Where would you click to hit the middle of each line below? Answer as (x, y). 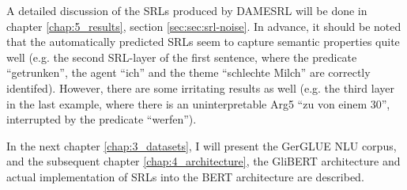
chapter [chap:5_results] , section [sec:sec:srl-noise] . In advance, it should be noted (204, 26)
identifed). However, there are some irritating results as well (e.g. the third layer (200, 87)
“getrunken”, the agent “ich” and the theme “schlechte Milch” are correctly (188, 72)
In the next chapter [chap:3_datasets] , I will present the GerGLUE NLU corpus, (202, 145)
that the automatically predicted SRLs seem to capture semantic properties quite (203, 42)
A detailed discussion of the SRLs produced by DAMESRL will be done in (187, 10)
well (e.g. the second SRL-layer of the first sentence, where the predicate (182, 57)
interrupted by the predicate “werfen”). (102, 119)
